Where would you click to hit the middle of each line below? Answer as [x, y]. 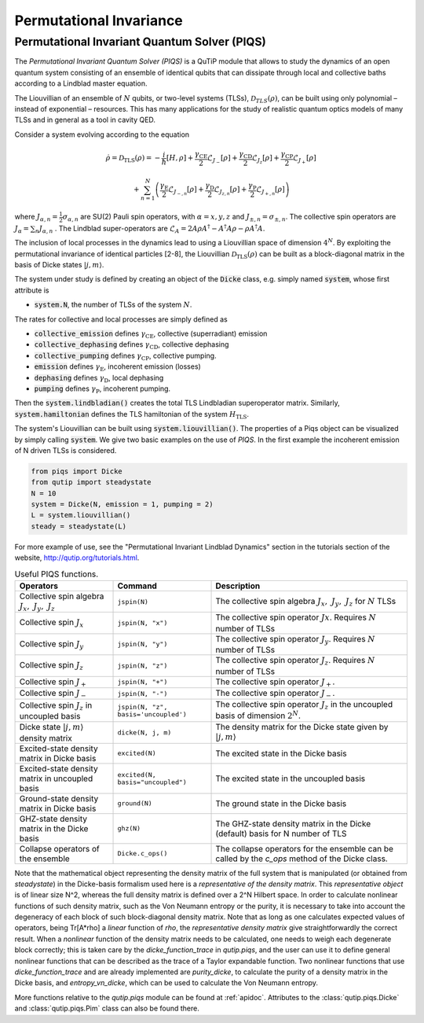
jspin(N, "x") [143, 623]
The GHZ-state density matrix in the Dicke [293, 823]
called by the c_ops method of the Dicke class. [302, 859]
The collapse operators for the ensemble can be [305, 848]
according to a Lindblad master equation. [81, 83]
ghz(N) [129, 828]
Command [137, 586]
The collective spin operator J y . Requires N [296, 639]
